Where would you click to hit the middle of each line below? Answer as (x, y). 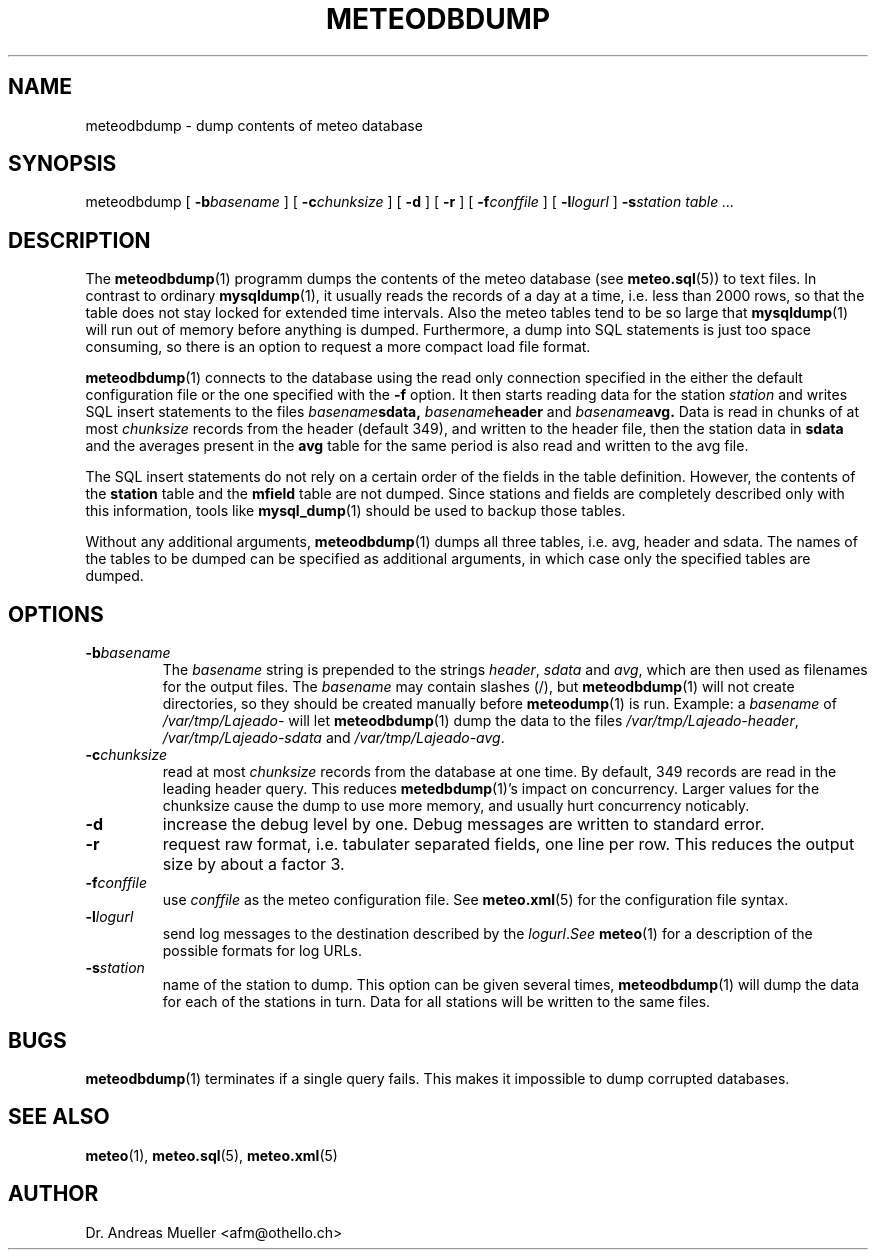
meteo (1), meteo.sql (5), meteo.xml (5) (211, 1155)
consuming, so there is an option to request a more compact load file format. (338, 347)
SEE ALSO (59, 1117)
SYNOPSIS (62, 164)
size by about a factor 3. (253, 864)
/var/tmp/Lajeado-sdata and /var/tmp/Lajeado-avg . (333, 738)
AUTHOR (53, 1194)
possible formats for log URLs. (262, 951)
